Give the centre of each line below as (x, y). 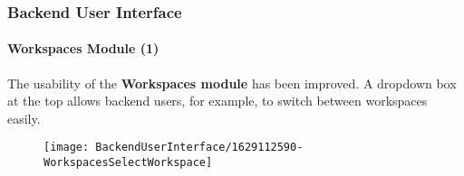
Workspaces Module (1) (83, 48)
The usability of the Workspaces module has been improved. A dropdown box (232, 83)
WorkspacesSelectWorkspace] (128, 163)
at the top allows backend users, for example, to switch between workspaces (217, 101)
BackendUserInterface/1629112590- (199, 148)
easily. (24, 118)
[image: (67, 148)
